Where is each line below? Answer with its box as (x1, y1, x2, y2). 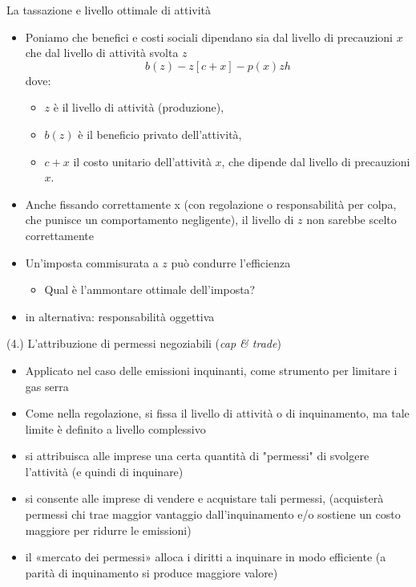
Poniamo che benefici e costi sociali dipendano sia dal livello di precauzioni (25, 28, 393, 45)
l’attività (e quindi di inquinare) (25, 463, 184, 479)
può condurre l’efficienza (171, 254, 291, 271)
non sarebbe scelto (306, 211, 397, 228)
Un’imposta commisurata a (25, 254, 159, 271)
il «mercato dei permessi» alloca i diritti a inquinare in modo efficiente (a (25, 548, 386, 565)
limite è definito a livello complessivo (25, 420, 206, 437)
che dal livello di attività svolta (25, 44, 179, 61)
